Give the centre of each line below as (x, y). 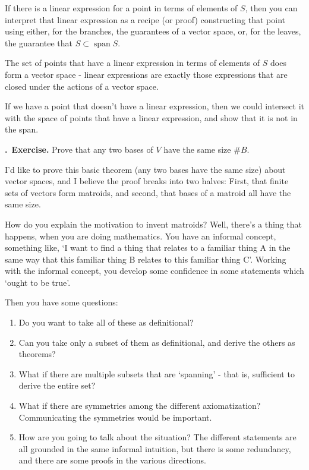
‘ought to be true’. (38, 282)
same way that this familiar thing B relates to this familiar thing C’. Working (146, 259)
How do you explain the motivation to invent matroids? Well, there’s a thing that (153, 224)
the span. (22, 129)
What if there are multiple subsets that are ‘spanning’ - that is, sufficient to (157, 373)
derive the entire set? (57, 385)
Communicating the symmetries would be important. (115, 417)
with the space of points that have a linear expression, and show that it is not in (151, 117)
